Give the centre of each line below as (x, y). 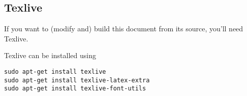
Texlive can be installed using (50, 55)
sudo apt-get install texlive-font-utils (75, 89)
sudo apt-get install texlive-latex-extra (77, 80)
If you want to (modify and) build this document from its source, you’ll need (124, 29)
